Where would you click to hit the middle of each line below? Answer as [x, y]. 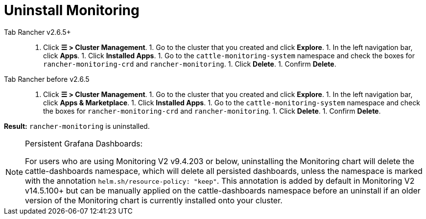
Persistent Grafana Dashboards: [84, 143]
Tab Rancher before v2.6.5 [47, 79]
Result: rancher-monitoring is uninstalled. [77, 126]
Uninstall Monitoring [72, 10]
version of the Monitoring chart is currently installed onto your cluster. [154, 200]
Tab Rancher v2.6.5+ [37, 32]
